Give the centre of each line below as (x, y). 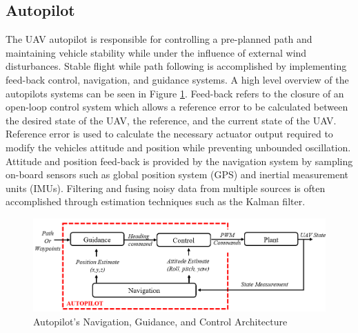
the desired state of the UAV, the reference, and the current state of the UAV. (171, 120)
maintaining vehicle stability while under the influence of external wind (156, 52)
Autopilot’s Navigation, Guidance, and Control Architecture (160, 321)
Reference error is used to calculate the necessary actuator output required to (169, 134)
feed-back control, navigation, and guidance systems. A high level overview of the (177, 79)
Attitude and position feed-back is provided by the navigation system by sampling (179, 161)
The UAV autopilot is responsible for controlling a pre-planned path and (159, 39)
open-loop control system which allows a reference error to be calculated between (177, 107)
